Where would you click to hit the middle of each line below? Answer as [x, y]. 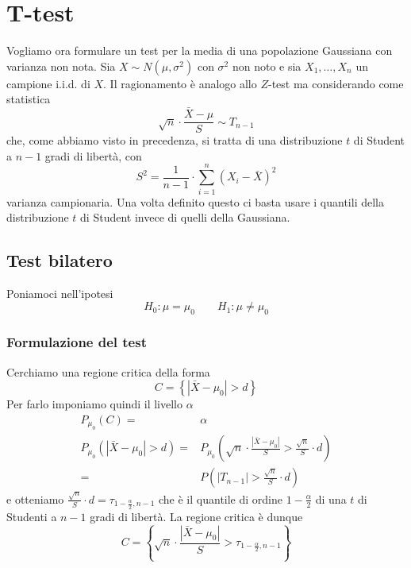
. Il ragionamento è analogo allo [180, 83]
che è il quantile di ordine [221, 498]
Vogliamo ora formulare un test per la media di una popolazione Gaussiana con [200, 50]
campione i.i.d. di [48, 83]
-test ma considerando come [336, 83]
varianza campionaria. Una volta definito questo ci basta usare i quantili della [195, 201]
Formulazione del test [77, 342]
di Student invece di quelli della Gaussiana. [185, 217]
